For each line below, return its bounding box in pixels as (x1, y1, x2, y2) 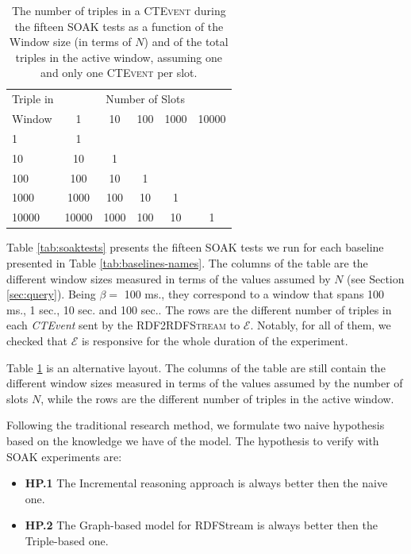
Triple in (12, 90, 54, 107)
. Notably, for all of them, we (250, 317, 391, 333)
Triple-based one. (25, 532, 109, 548)
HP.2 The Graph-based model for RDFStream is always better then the (25, 517, 378, 533)
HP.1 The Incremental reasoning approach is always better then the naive (25, 475, 388, 491)
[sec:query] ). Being (6, 286, 96, 302)
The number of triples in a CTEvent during (11, 2, 226, 18)
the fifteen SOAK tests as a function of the (14, 17, 224, 34)
